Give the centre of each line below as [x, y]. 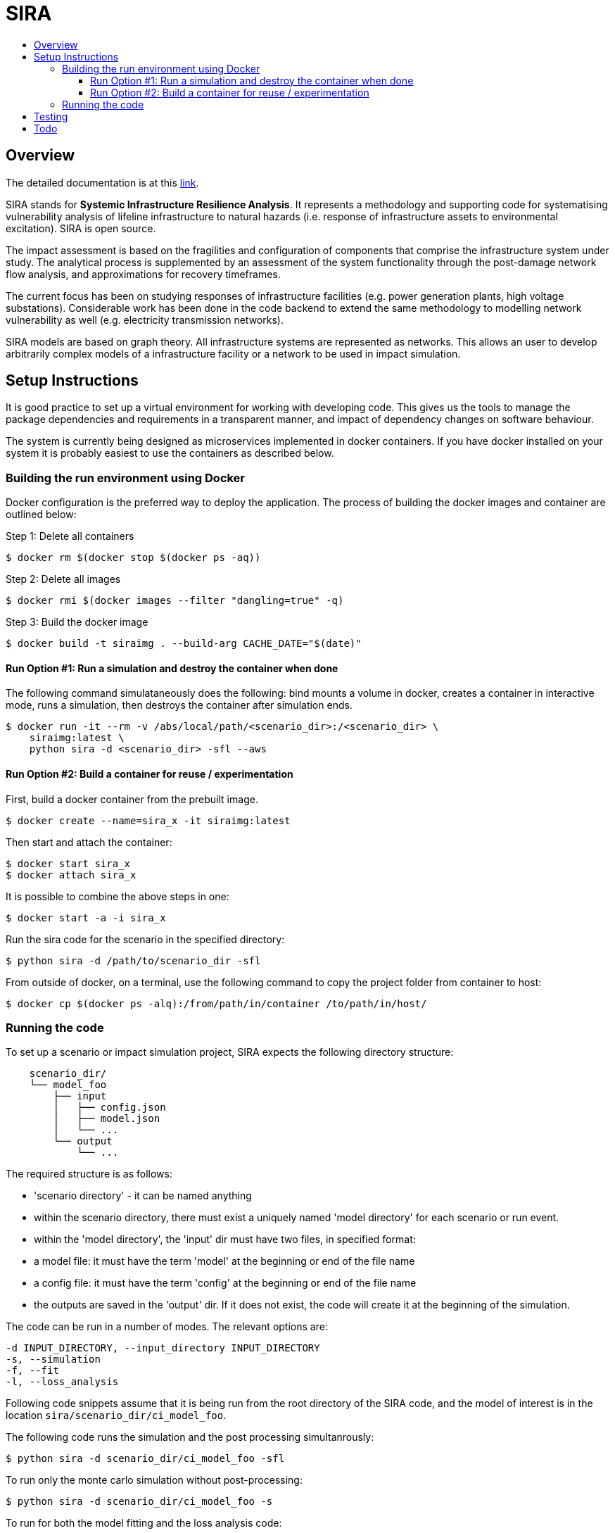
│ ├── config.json [109, 1108]
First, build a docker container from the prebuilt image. [132, 799]
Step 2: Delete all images [63, 579]
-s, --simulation [53, 1359]
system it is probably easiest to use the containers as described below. [170, 453]
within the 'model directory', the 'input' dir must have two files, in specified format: [225, 1239]
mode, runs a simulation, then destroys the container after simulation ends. [179, 705]
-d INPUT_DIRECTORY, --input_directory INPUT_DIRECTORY [163, 1348]
